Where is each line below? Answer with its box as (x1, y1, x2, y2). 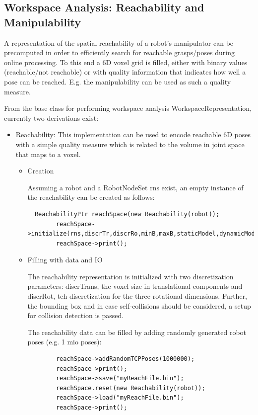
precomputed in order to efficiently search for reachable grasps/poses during (4, 47, 235, 58)
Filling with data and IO (27, 254, 103, 265)
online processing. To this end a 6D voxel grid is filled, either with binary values (4, 57, 248, 67)
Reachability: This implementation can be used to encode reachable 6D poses (15, 129, 251, 140)
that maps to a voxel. (15, 149, 81, 159)
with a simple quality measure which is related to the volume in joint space (15, 139, 245, 149)
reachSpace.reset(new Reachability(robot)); (56, 384, 205, 392)
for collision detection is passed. (27, 310, 124, 321)
